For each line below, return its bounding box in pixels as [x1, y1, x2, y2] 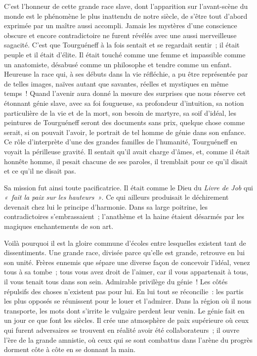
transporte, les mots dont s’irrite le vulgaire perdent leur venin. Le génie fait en [4, 305, 245, 315]
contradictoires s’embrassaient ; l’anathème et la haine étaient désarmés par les [4, 211, 245, 222]
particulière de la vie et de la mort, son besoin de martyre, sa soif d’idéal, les [4, 107, 236, 118]
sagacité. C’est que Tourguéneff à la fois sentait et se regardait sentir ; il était [4, 40, 240, 50]
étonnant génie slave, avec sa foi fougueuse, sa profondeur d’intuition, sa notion [4, 97, 244, 108]
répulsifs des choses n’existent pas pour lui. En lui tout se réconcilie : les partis [4, 286, 244, 296]
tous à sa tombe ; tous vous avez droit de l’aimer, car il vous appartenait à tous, [4, 267, 249, 277]
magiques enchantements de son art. [4, 221, 114, 231]
